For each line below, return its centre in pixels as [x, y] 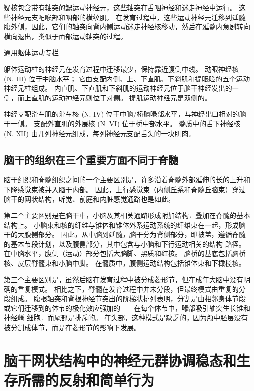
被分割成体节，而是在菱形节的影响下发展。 [72, 327]
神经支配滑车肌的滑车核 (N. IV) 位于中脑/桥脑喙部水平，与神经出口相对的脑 [125, 114]
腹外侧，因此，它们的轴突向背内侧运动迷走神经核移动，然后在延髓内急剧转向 [127, 27]
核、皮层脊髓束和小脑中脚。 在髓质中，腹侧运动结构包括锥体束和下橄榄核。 [125, 263]
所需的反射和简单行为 [86, 380]
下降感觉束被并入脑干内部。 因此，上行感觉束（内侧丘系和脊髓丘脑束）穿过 [125, 189]
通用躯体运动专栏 [31, 52]
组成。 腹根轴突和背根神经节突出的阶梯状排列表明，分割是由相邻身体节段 [128, 298]
